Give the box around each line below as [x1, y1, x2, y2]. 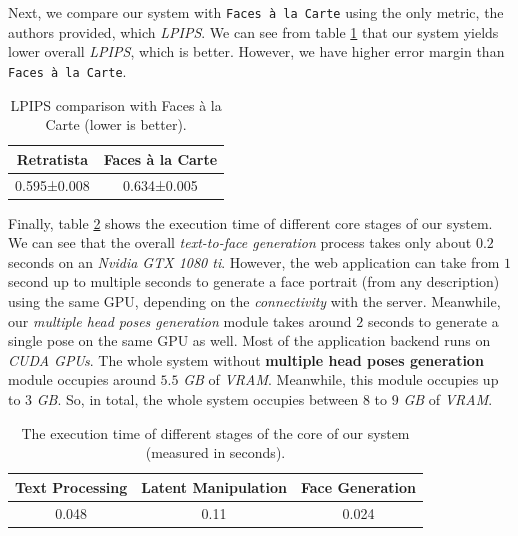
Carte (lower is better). [45, 114, 187, 135]
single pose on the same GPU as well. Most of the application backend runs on [8, 330, 491, 351]
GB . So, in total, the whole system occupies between [36, 388, 359, 409]
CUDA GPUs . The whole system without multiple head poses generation [8, 349, 484, 370]
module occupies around [8, 369, 156, 390]
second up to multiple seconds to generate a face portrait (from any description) [8, 271, 500, 292]
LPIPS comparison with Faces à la [10, 94, 222, 115]
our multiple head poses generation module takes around [8, 310, 352, 331]
